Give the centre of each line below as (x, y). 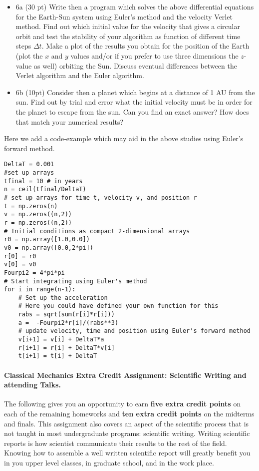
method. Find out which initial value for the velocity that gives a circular (128, 26)
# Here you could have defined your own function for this (118, 306)
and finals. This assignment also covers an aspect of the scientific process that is (127, 423)
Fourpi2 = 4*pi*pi (34, 273)
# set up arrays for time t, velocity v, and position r (101, 197)
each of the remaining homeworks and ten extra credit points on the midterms (129, 414)
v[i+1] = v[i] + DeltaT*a (61, 340)
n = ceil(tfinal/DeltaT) (45, 189)
